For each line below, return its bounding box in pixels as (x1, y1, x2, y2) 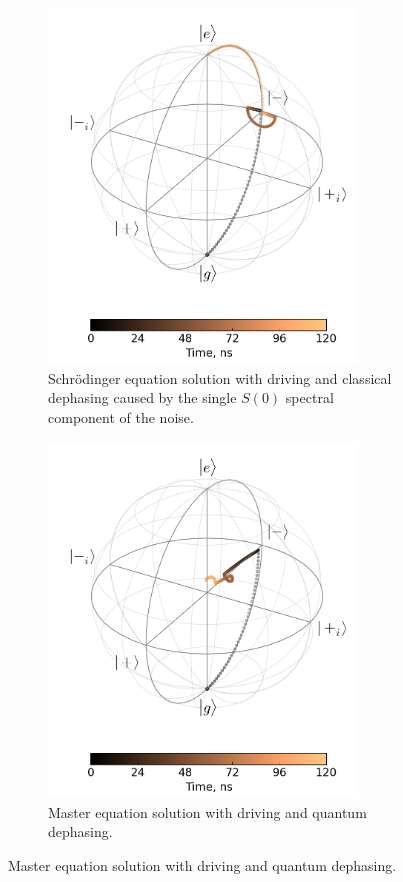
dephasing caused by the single (48, 387, 237, 408)
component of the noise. (48, 407, 194, 428)
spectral (285, 387, 334, 408)
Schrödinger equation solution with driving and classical (48, 367, 392, 388)
